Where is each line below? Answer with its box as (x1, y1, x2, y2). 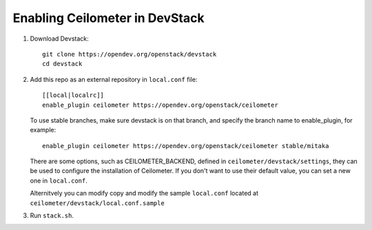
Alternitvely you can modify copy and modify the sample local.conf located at (30, 189, 258, 198)
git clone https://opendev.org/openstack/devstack (42, 50, 217, 58)
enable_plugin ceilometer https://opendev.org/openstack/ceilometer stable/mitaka (42, 142, 329, 149)
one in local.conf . (30, 176, 87, 185)
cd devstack (42, 60, 83, 68)
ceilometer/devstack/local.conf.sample (30, 199, 165, 207)
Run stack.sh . (30, 211, 74, 220)
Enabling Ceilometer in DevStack (12, 10, 205, 25)
